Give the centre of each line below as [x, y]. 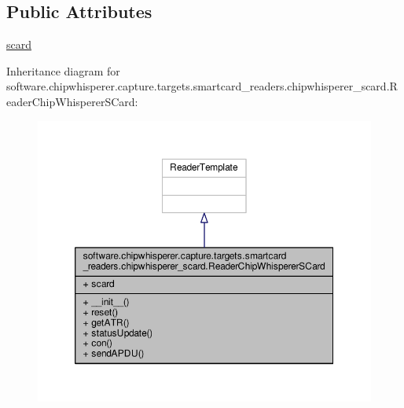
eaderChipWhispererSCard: [72, 101]
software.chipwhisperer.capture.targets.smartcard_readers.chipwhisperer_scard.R [202, 86]
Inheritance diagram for [63, 70]
